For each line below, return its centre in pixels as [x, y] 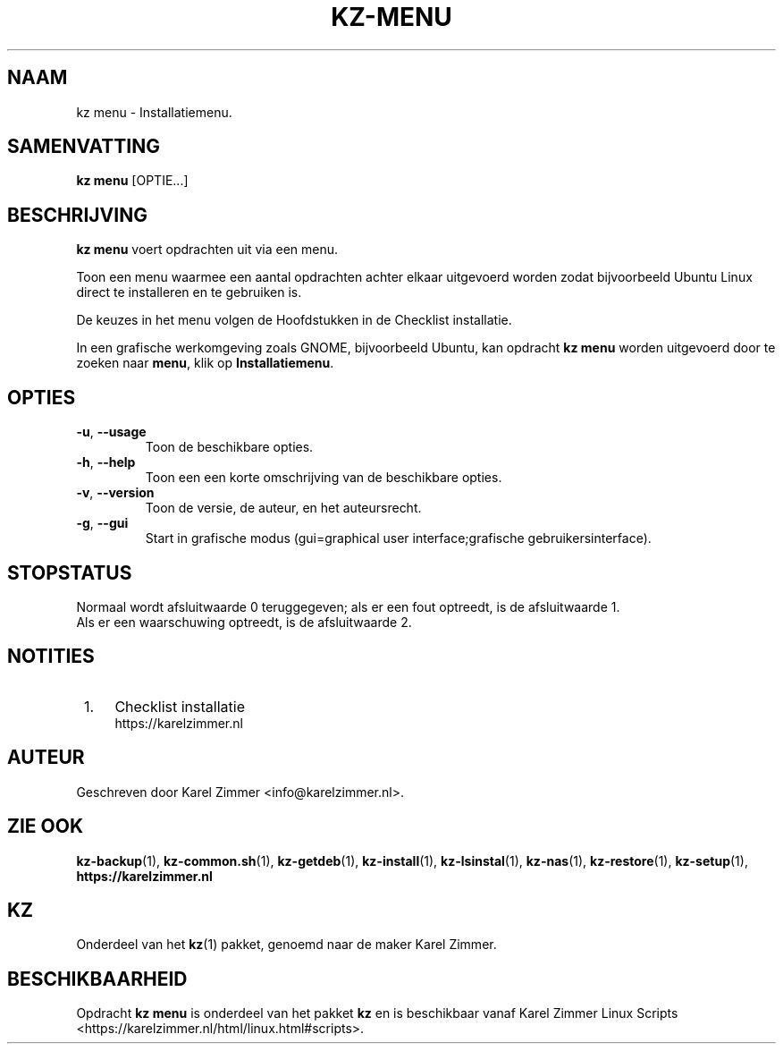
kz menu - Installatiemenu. [154, 112]
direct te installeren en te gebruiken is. [189, 292]
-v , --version [115, 493]
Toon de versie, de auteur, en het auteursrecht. [283, 508]
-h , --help [106, 462]
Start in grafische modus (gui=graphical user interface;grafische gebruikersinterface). [398, 538]
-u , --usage [111, 432]
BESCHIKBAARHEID [97, 979]
